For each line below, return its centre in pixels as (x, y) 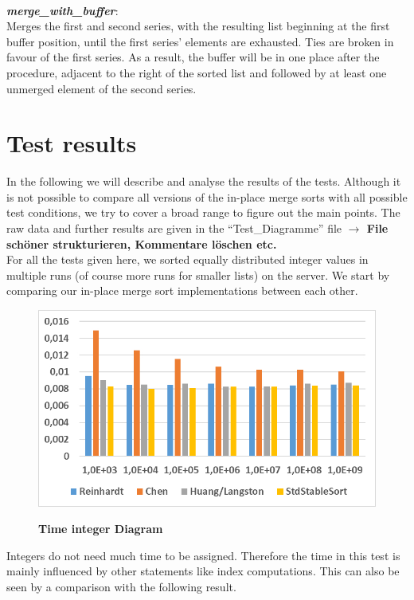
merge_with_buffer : (62, 10)
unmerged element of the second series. (102, 88)
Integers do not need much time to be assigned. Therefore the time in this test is (203, 555)
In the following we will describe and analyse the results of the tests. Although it (204, 181)
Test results (72, 143)
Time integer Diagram (101, 529)
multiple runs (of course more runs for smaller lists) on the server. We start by (198, 275)
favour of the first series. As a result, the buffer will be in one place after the (193, 57)
